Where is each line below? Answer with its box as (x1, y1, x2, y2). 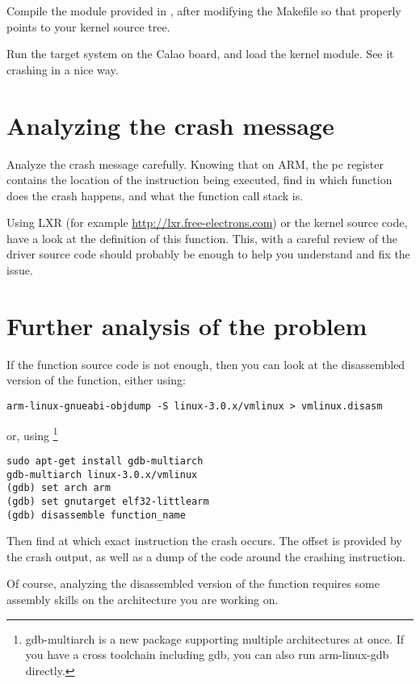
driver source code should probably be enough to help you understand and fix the (6, 245, 410, 262)
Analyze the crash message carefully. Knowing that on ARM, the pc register (6, 155, 384, 172)
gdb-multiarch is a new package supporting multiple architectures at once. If (25, 630, 405, 647)
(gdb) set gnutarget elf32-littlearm (6, 495, 209, 507)
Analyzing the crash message (6, 108, 334, 141)
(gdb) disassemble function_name (6, 509, 186, 521)
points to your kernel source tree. (6, 18, 170, 35)
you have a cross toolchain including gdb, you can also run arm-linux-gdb (25, 646, 389, 663)
